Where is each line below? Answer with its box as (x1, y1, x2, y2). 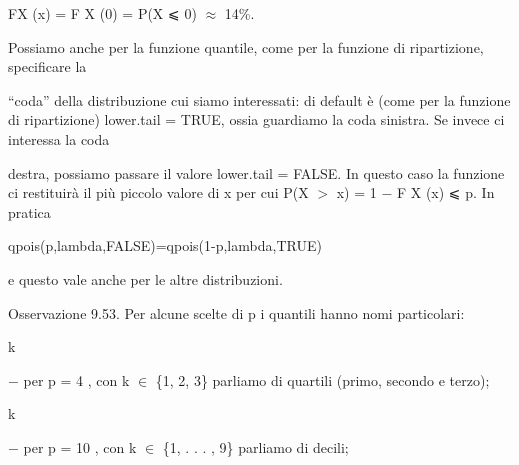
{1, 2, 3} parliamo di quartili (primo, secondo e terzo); (155, 369, 490, 390)
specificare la (8, 56, 87, 77)
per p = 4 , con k (23, 369, 130, 390)
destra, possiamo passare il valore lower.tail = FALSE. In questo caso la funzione (8, 162, 505, 183)
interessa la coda (8, 128, 110, 149)
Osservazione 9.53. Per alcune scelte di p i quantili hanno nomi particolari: (8, 302, 465, 323)
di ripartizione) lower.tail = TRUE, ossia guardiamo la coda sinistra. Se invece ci (8, 109, 505, 130)
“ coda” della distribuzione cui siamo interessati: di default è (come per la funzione (8, 89, 511, 110)
